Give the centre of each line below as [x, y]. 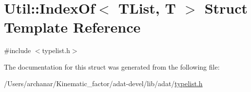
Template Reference [72, 27]
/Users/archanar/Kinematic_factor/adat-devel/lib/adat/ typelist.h [103, 83]
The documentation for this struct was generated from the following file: [112, 66]
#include [18, 50]
